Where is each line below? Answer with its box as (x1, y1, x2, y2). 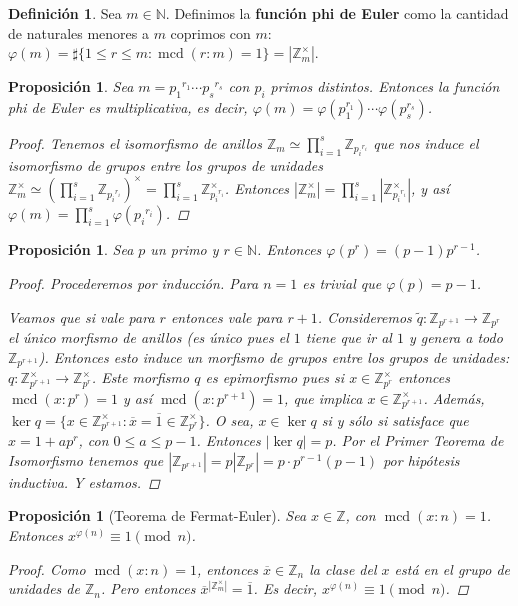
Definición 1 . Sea (8, 3, 122, 23)
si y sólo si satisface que (321, 409, 469, 430)
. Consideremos (317, 306, 412, 327)
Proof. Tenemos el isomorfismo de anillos (8, 132, 262, 153)
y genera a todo (408, 327, 503, 348)
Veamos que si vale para (8, 306, 155, 327)
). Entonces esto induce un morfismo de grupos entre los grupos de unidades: (38, 346, 510, 367)
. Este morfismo (91, 367, 190, 388)
